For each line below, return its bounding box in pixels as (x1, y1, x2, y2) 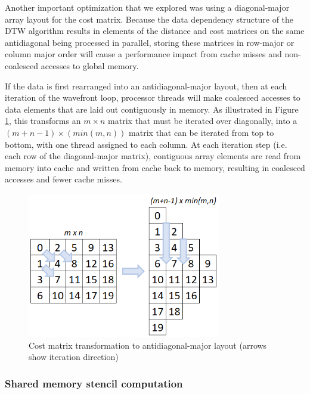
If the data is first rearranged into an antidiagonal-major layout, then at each (5, 79, 287, 92)
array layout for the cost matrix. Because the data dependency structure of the (5, 13, 294, 25)
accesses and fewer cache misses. (5, 173, 122, 185)
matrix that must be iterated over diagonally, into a (108, 114, 297, 127)
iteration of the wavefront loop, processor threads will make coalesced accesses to (5, 91, 300, 104)
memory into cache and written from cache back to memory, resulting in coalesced (5, 161, 305, 173)
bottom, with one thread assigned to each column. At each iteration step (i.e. (5, 138, 287, 150)
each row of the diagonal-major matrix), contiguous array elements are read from (5, 150, 301, 162)
